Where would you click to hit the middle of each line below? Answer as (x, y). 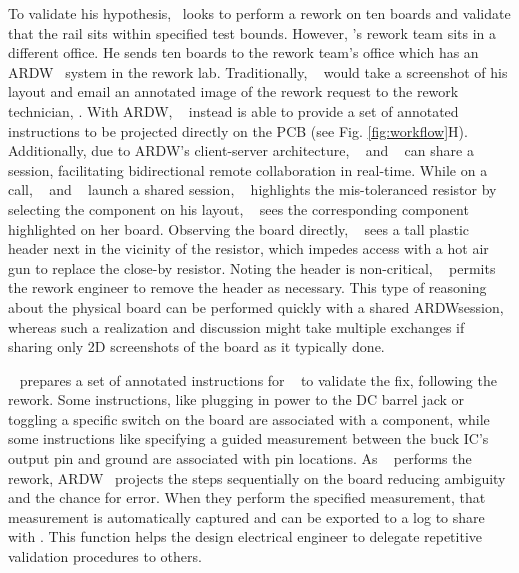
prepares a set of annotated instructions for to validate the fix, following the (258, 379)
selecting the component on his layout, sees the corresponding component (238, 208)
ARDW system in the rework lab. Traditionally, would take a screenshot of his (258, 71)
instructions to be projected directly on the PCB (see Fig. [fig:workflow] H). (238, 130)
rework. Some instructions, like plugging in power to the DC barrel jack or (236, 399)
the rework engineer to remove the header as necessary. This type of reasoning (247, 287)
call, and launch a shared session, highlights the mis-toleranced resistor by (252, 189)
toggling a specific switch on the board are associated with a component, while (249, 418)
